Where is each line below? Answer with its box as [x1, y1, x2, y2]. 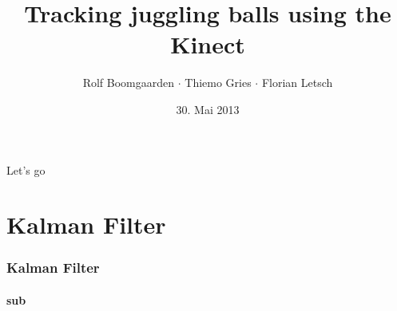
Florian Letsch [261, 74, 333, 91]
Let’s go [6, 161, 46, 178]
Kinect [170, 28, 245, 61]
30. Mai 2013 [176, 100, 240, 117]
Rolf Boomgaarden [82, 74, 175, 91]
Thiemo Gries [185, 74, 252, 91]
